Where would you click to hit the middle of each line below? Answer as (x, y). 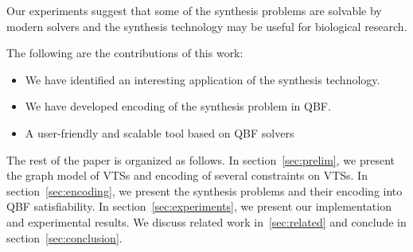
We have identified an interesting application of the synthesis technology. (203, 79)
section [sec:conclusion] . (64, 237)
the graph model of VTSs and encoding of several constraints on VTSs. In (187, 175)
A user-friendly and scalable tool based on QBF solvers (160, 132)
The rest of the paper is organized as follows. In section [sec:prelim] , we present (201, 159)
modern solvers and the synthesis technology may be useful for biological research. (207, 26)
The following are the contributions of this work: (125, 53)
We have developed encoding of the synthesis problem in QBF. (178, 106)
